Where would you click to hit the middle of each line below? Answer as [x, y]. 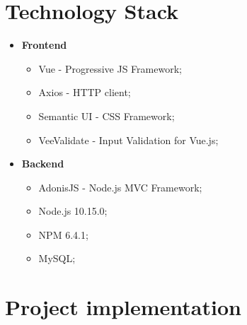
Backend [43, 164]
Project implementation [123, 307]
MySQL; [57, 258]
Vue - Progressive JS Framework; [110, 68]
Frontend [44, 45]
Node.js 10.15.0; [73, 211]
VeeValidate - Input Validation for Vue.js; [128, 140]
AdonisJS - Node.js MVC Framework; [120, 187]
